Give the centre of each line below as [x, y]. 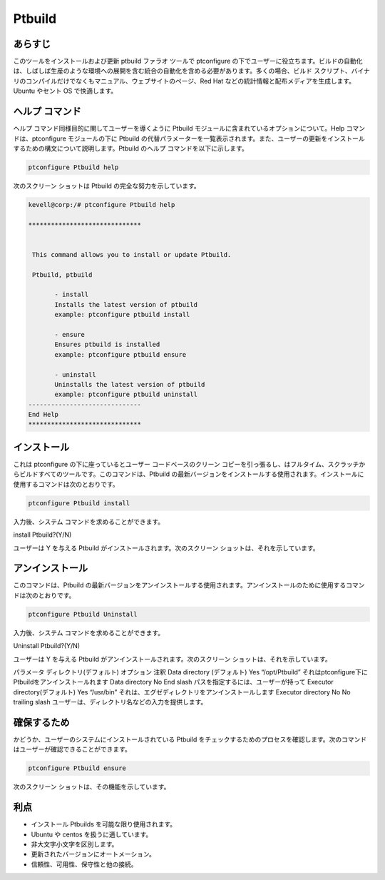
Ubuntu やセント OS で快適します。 [65, 91]
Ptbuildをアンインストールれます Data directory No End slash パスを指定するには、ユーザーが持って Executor [174, 682]
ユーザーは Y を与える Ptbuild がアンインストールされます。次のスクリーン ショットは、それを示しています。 [172, 659]
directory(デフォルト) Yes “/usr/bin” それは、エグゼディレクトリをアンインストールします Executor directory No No [182, 692]
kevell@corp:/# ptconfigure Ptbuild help [102, 204]
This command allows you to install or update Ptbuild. [132, 254]
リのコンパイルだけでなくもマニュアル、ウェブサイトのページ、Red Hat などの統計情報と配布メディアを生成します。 [184, 81]
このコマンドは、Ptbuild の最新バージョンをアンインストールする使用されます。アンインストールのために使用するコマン [189, 585]
